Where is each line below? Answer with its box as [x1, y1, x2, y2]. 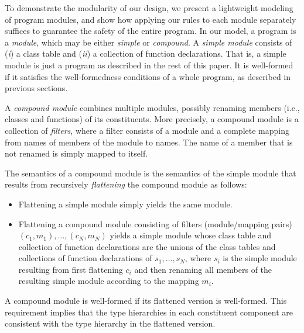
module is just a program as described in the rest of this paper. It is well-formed [5, 58, 293, 71]
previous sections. [5, 82, 68, 94]
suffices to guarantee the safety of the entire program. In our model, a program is [5, 25, 296, 37]
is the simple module [223, 252, 297, 264]
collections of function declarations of [18, 252, 152, 264]
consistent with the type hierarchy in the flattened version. [5, 317, 216, 329]
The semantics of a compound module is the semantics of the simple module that [5, 166, 296, 179]
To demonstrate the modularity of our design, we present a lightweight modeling [5, 2, 293, 13]
